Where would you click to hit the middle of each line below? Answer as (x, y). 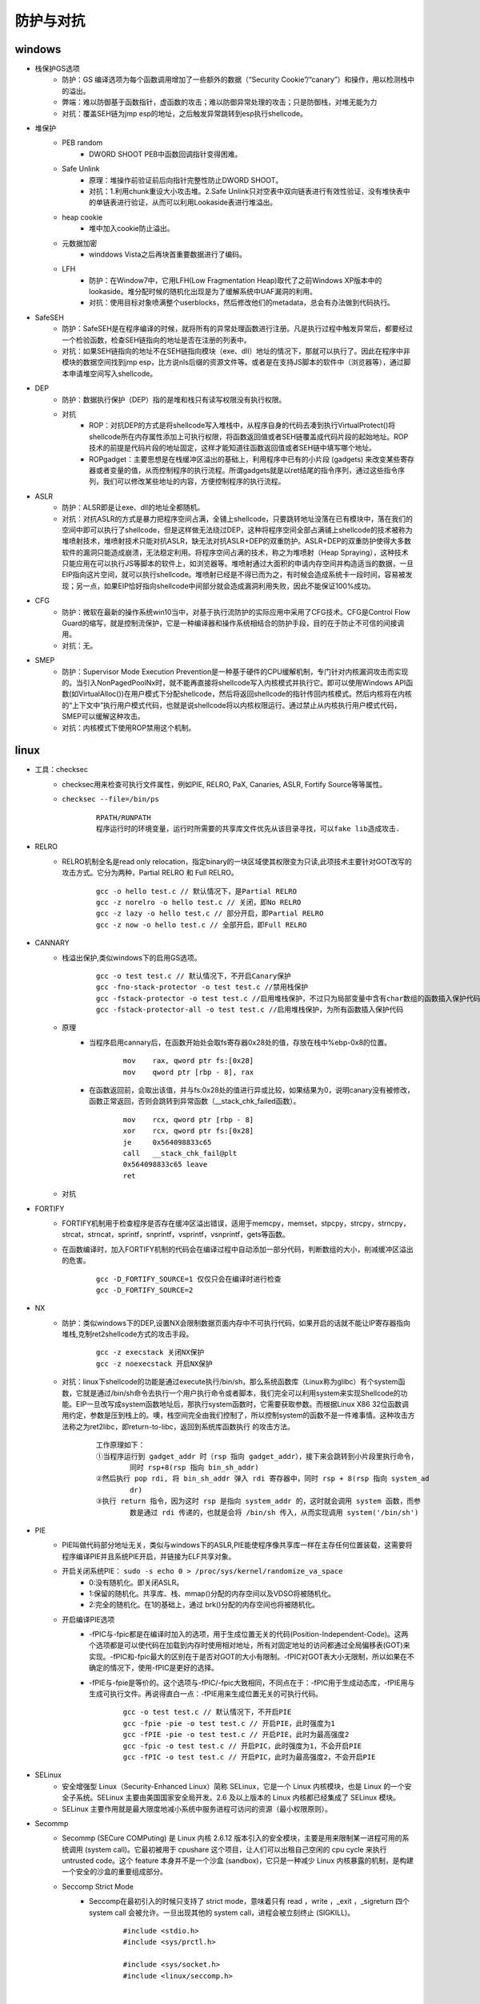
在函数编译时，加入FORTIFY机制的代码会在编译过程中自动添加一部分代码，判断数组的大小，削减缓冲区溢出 (238, 1249)
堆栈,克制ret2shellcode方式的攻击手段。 (128, 1334)
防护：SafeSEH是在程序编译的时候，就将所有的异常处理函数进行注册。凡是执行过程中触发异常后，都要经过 (238, 329)
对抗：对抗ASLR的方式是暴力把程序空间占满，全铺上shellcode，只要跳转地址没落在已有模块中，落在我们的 (238, 519)
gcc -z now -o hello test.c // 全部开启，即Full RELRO (202, 925)
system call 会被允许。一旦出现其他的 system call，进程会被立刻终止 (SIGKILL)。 (222, 1913)
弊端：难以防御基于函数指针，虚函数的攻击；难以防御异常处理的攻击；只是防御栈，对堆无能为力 (220, 102)
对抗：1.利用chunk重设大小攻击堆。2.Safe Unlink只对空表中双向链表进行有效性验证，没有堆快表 (246, 191)
